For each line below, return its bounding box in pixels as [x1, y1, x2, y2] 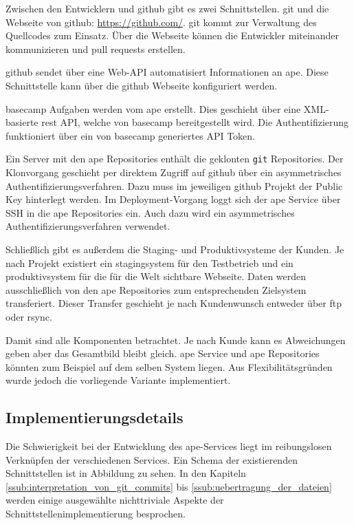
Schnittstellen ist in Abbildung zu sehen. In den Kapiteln [5, 466, 246, 480]
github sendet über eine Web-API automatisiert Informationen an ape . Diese [5, 65, 329, 79]
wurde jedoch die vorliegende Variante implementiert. [5, 373, 231, 387]
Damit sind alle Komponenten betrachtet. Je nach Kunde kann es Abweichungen [5, 332, 346, 347]
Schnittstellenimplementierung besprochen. [5, 506, 186, 521]
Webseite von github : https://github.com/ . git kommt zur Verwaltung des [5, 14, 317, 29]
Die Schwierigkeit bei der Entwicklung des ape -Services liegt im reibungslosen [5, 439, 332, 453]
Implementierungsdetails [5, 407, 184, 428]
